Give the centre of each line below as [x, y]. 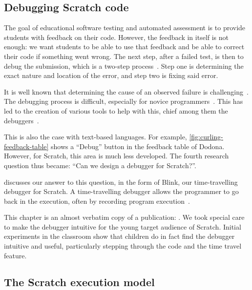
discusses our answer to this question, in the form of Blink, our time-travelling [121, 182]
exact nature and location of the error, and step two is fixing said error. [111, 75]
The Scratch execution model [79, 281]
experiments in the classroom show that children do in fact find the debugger [119, 236]
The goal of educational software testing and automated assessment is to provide [125, 28]
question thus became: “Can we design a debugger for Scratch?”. [100, 165]
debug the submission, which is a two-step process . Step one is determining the [124, 66]
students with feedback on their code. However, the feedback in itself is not [116, 37]
